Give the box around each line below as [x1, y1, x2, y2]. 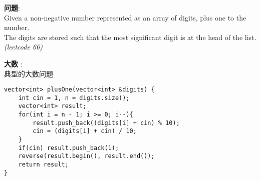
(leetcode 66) [4, 41, 43, 52]
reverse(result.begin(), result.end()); [18, 152, 155, 160]
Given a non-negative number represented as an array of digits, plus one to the [4, 12, 246, 22]
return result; [18, 161, 69, 168]
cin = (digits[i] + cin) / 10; [33, 127, 137, 135]
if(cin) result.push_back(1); [18, 144, 119, 151]
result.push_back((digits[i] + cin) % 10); [33, 119, 180, 126]
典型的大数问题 [4, 68, 53, 78]
